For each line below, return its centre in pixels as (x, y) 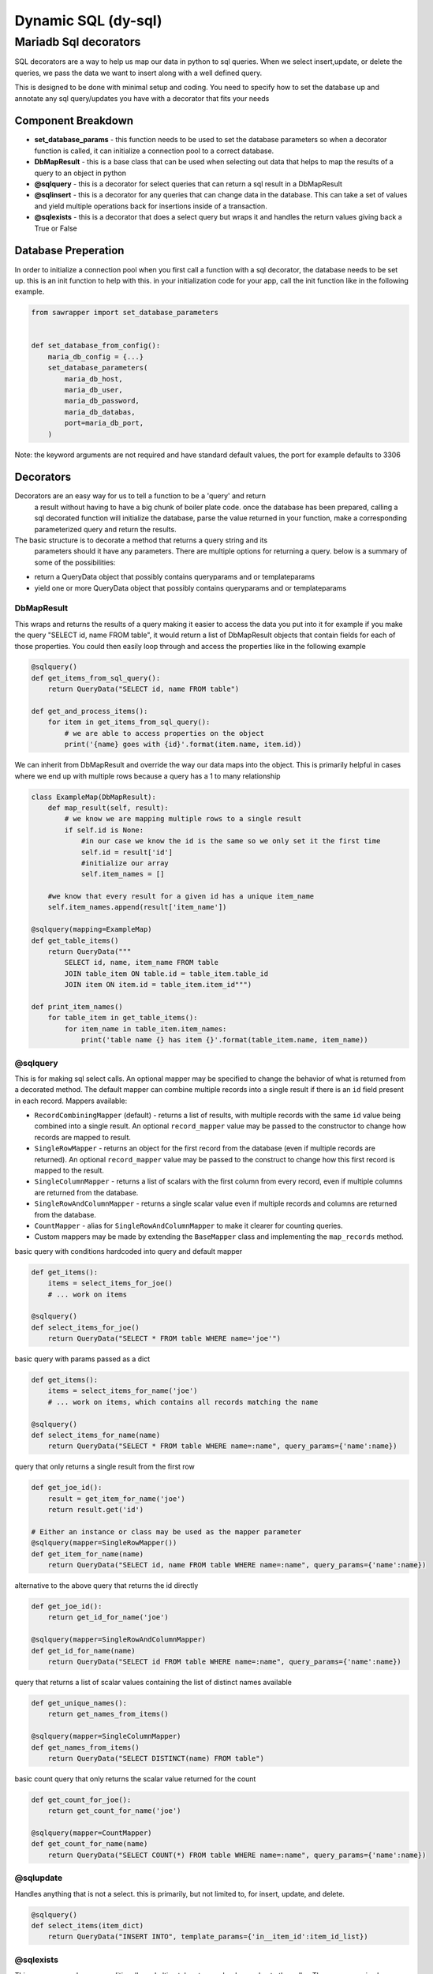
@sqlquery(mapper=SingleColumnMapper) (106, 1736)
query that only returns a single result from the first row (105, 1467)
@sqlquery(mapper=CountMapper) (92, 1833)
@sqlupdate (39, 1878)
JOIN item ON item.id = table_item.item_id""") (158, 985)
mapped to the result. (69, 1171)
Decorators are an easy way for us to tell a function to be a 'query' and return (140, 496)
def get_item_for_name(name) (88, 1554)
